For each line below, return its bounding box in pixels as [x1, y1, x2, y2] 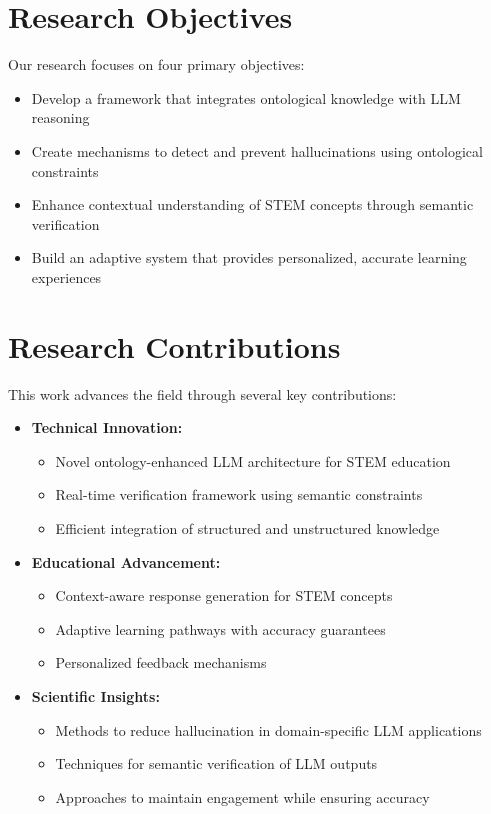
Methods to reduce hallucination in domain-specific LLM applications [55, 719, 482, 740]
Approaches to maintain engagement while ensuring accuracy [55, 786, 430, 807]
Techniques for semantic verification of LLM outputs [55, 753, 378, 774]
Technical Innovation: [31, 417, 183, 438]
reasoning [31, 107, 90, 128]
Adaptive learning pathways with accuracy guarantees [55, 618, 386, 639]
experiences [31, 266, 102, 287]
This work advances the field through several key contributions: [8, 383, 397, 404]
